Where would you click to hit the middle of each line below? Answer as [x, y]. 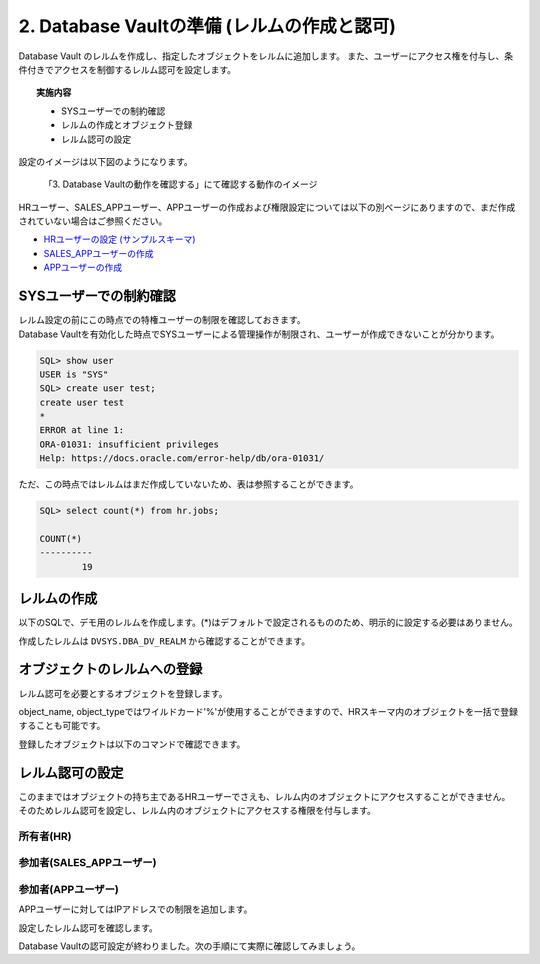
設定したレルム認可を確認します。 [88, 927]
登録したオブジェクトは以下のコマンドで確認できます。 [132, 744]
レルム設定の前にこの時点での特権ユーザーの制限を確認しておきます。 [162, 320]
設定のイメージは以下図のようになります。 [106, 161]
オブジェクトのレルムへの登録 [110, 669]
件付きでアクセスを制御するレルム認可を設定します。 [127, 69]
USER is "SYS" [74, 374]
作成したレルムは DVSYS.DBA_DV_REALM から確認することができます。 [164, 641]
